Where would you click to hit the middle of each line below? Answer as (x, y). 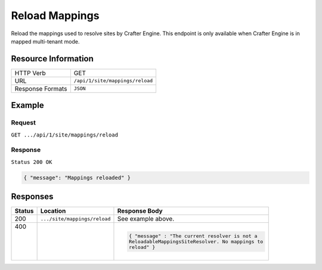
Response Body (140, 211)
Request (23, 123)
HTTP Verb (30, 73)
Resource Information (52, 59)
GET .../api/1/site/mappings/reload (65, 135)
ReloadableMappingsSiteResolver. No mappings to (196, 241)
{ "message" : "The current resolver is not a (193, 236)
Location (53, 211)
